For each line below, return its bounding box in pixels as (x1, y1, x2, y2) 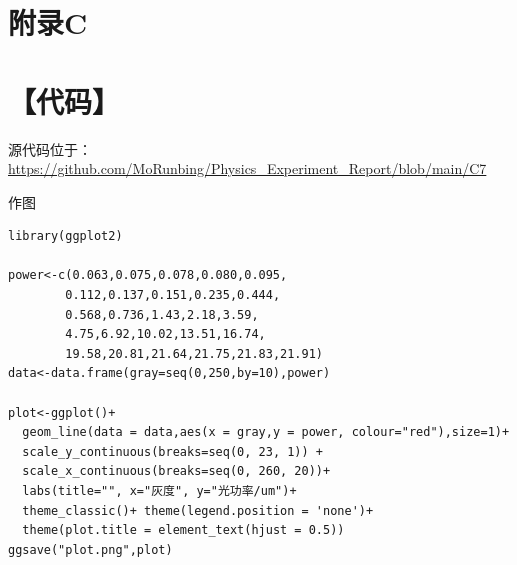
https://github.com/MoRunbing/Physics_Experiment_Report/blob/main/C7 (8, 158, 487, 179)
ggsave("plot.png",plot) (8, 542, 173, 557)
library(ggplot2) (8, 229, 123, 244)
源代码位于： (8, 138, 92, 159)
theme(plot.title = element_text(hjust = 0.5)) (22, 523, 345, 538)
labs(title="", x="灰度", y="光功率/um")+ (22, 484, 297, 498)
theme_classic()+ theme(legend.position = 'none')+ (22, 503, 374, 518)
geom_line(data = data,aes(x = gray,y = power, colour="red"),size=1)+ (22, 425, 510, 440)
